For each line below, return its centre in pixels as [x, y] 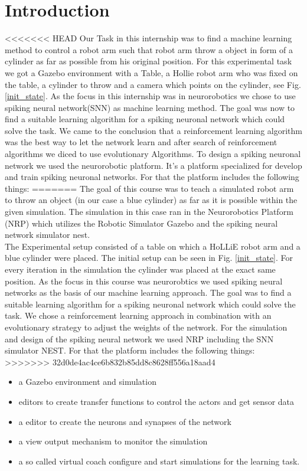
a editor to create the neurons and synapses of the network [125, 421]
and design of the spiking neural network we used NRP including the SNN [139, 338]
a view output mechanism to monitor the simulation [113, 441]
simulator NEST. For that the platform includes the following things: [130, 350]
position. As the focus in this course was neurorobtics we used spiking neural [144, 281]
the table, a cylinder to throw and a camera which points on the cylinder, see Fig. [153, 84]
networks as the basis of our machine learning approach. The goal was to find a [148, 292]
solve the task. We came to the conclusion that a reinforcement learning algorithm [153, 130]
